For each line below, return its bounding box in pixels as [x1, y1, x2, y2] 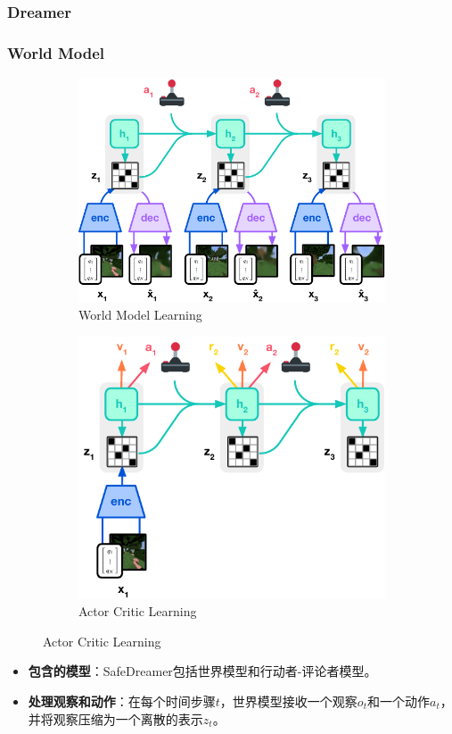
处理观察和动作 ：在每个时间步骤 [28, 692, 216, 710]
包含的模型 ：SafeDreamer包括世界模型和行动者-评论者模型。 [28, 662, 377, 680]
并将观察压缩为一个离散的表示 [28, 709, 203, 728]
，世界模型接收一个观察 [219, 692, 357, 710]
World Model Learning [78, 305, 202, 324]
